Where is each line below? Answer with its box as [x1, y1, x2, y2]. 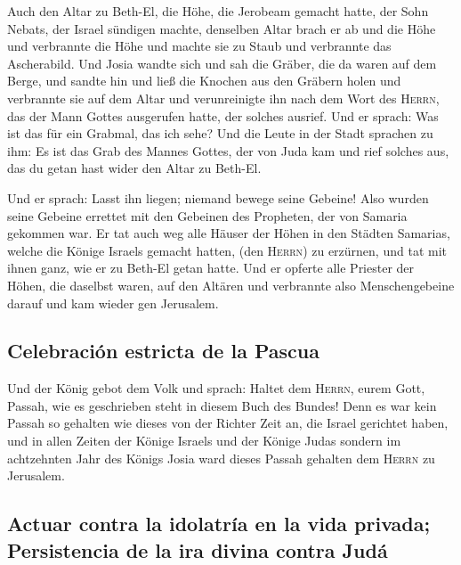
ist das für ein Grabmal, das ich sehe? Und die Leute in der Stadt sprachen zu [7, 124, 433, 143]
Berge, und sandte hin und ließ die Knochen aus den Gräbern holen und [7, 71, 401, 90]
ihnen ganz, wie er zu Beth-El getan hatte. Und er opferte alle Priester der [7, 258, 415, 277]
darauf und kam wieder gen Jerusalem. [7, 293, 219, 312]
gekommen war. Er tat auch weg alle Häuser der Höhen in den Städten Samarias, [7, 224, 450, 242]
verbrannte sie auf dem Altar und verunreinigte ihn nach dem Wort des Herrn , [7, 88, 440, 107]
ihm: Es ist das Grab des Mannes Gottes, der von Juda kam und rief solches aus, [7, 141, 449, 160]
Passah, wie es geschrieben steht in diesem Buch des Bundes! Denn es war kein [7, 396, 437, 414]
